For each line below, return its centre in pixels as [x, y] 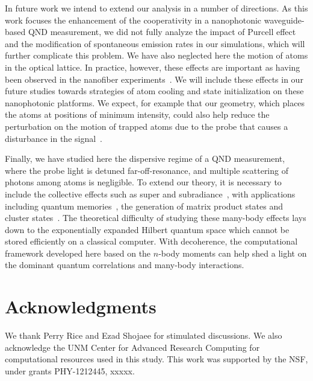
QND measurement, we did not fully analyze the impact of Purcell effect [162, 32]
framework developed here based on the [78, 253]
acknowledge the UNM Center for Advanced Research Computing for [132, 347]
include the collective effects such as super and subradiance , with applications [150, 194]
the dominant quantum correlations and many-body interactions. [125, 265]
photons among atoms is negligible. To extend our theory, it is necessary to [143, 182]
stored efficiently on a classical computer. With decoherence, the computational [151, 241]
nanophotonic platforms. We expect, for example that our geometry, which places [155, 102]
